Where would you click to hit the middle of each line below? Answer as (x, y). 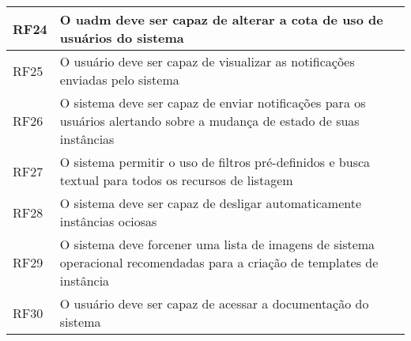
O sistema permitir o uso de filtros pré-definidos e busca (215, 162)
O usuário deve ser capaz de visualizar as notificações (207, 61)
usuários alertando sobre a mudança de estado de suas (209, 121)
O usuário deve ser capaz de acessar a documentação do (214, 303)
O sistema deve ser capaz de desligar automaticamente (211, 203)
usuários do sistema (122, 38)
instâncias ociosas (108, 221)
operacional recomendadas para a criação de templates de (219, 262)
